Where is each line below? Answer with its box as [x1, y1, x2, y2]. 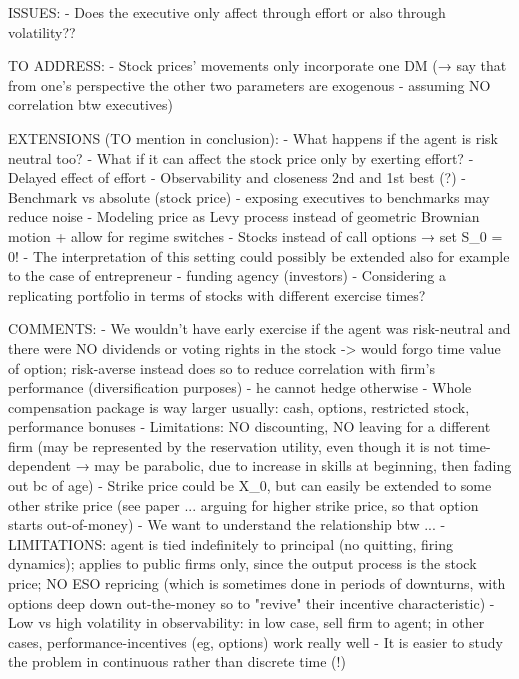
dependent [8, 455, 72, 476]
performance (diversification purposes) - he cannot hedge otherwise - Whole [8, 377, 472, 398]
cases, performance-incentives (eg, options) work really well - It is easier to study [8, 631, 503, 652]
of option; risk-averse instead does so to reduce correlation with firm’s [8, 357, 435, 378]
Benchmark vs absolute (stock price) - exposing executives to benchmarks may [8, 186, 490, 207]
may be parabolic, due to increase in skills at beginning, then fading [94, 455, 512, 476]
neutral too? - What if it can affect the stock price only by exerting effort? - [8, 147, 474, 168]
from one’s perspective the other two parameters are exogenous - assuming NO [8, 74, 491, 95]
